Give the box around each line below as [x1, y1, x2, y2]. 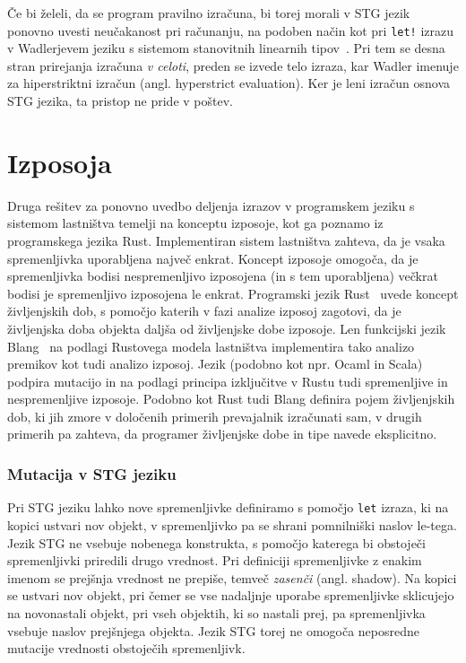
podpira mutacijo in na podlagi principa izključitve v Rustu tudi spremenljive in [7, 371, 448, 390]
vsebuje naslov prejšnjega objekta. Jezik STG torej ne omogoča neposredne [7, 621, 419, 640]
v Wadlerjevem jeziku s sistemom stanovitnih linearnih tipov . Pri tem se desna [7, 39, 445, 57]
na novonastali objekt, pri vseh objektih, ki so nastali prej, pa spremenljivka [7, 603, 426, 622]
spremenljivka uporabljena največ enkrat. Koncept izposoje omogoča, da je [7, 249, 419, 267]
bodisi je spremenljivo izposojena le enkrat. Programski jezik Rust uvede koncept [7, 284, 459, 302]
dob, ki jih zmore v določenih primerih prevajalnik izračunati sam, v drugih [7, 406, 422, 425]
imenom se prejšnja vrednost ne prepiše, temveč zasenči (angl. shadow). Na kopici [7, 568, 457, 587]
